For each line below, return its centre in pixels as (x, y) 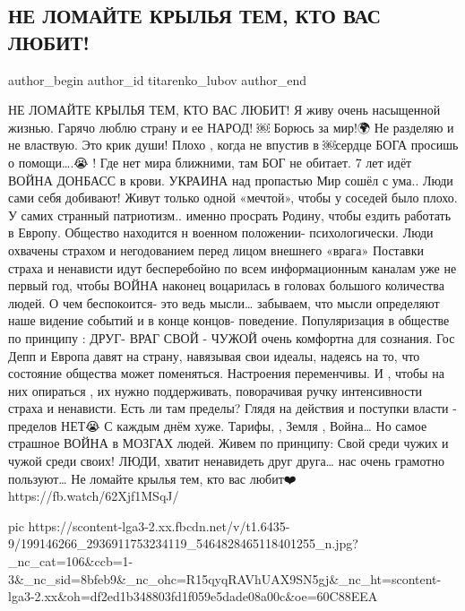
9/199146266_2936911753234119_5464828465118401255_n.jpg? (183, 543)
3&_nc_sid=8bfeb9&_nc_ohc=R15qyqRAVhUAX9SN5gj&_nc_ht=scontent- (225, 578)
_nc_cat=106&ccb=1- (71, 561)
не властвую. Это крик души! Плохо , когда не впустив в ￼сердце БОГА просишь (233, 145)
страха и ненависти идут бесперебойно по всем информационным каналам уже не (232, 267)
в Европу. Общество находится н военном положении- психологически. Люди (221, 232)
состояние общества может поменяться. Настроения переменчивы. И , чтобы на (226, 373)
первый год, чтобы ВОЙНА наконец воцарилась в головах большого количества (226, 285)
